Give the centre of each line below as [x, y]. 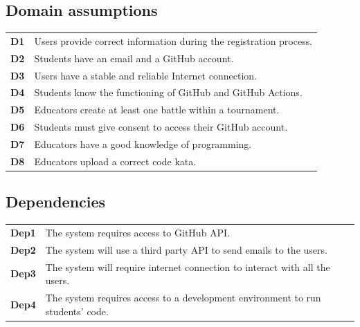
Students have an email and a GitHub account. [134, 58]
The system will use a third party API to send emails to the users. [186, 249]
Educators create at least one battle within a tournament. [157, 110]
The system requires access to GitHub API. [138, 232]
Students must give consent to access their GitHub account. [161, 127]
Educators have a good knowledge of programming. [143, 144]
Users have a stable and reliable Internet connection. [145, 75]
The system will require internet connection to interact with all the [188, 267]
